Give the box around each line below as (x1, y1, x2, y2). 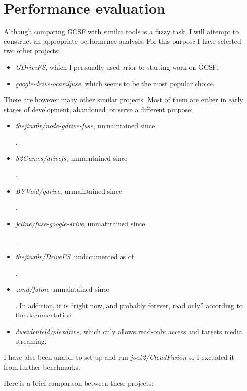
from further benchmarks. (4, 361, 80, 372)
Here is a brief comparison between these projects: (4, 378, 154, 388)
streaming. (15, 335, 47, 346)
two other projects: (4, 45, 60, 56)
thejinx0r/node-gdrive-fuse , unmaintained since (15, 120, 155, 130)
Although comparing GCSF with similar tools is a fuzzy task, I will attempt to (4, 26, 239, 37)
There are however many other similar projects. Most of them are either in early (4, 94, 243, 105)
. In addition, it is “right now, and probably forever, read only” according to (15, 300, 243, 310)
